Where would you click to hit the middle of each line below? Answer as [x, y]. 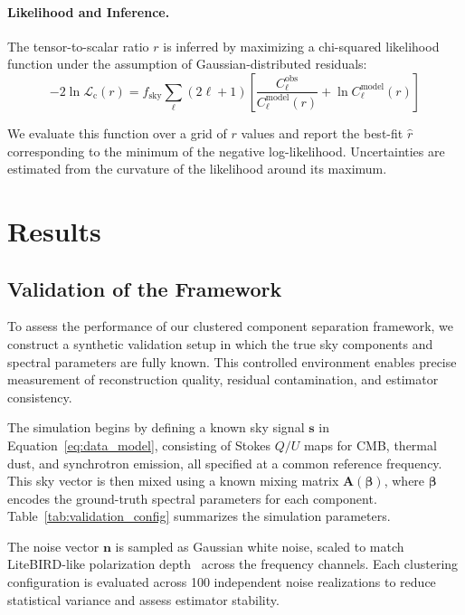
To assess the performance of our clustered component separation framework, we [231, 326]
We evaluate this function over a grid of [117, 132]
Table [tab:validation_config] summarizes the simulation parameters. [199, 516]
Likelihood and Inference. [89, 11]
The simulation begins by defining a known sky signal [156, 427]
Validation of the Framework [145, 288]
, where [404, 481]
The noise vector [53, 546]
